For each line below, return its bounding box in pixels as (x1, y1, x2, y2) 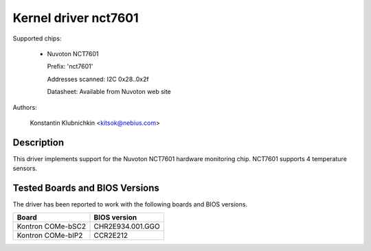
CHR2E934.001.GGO (93, 222, 161, 231)
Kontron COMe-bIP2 (16, 230, 83, 240)
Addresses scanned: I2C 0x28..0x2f (47, 75, 149, 83)
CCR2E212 (93, 230, 128, 240)
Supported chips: (12, 34, 62, 43)
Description (12, 136, 65, 148)
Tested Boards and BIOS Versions (12, 182, 159, 193)
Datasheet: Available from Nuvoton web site (47, 88, 172, 96)
